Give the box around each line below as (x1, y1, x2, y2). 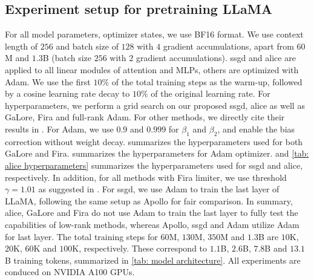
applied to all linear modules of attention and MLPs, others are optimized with (5, 63, 299, 76)
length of (5, 39, 38, 52)
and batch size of (56, 39, 119, 52)
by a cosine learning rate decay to (5, 87, 130, 100)
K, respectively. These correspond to (72, 242, 208, 255)
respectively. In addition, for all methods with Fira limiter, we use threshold (5, 171, 287, 183)
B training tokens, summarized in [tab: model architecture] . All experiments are (5, 253, 301, 266)
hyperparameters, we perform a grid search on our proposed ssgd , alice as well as (5, 99, 305, 111)
